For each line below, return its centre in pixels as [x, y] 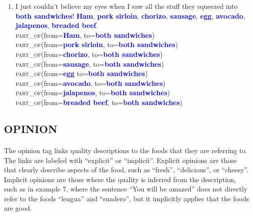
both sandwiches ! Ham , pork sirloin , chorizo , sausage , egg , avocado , [130, 15]
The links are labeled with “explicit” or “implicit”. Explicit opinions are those [120, 160]
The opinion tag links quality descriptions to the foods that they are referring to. [126, 150]
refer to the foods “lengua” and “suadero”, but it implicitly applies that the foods [126, 198]
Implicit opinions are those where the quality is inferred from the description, [120, 179]
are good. [18, 208]
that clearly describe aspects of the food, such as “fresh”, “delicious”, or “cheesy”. [126, 170]
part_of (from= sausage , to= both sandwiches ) [90, 64]
